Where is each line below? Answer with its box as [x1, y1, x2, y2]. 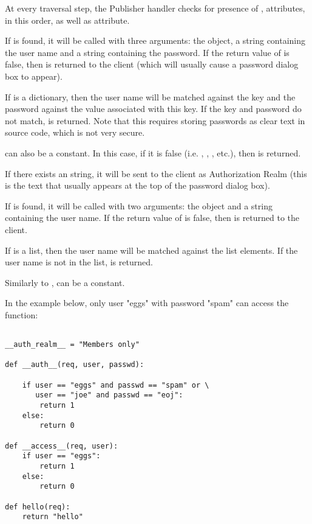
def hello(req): [5, 502, 70, 511]
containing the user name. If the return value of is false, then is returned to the [5, 211, 300, 224]
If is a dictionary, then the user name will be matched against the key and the [5, 90, 296, 103]
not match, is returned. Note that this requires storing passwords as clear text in [5, 114, 305, 127]
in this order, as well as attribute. [5, 13, 130, 26]
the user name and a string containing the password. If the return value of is [5, 46, 290, 58]
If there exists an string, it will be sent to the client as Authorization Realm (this [5, 167, 307, 180]
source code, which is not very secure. [5, 126, 145, 139]
